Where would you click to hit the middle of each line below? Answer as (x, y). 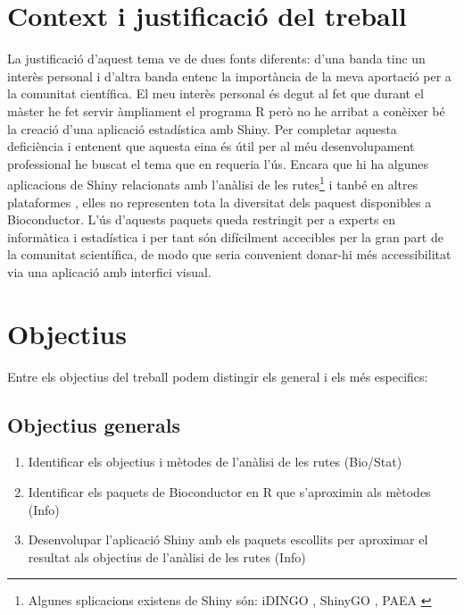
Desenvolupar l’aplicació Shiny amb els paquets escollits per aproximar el (228, 539)
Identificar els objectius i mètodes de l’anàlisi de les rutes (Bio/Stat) (215, 462)
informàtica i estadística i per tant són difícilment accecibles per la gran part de (225, 236)
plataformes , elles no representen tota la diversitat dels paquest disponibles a (220, 202)
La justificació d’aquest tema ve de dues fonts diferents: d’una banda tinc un (216, 59)
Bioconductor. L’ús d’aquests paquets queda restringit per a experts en (202, 219)
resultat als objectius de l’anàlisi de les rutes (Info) (167, 556)
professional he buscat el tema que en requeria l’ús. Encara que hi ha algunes (218, 163)
